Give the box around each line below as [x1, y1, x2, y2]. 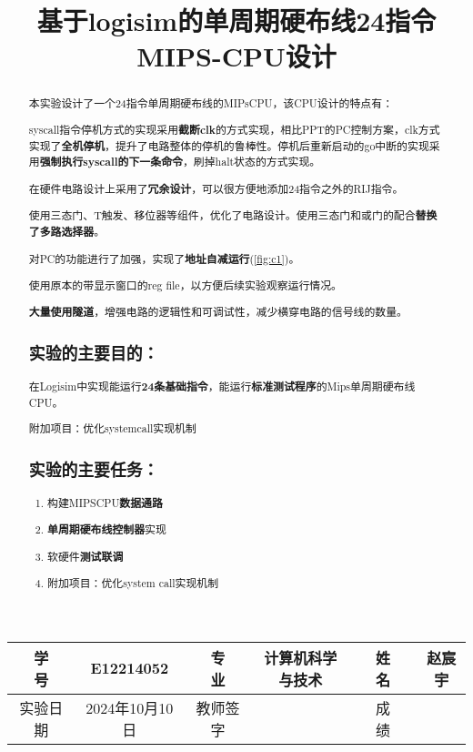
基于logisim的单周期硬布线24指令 [36, 2, 437, 39]
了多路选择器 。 [28, 223, 106, 239]
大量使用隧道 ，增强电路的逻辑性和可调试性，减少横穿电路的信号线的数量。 [28, 303, 408, 320]
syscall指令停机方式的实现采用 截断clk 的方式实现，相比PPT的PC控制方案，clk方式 [28, 121, 440, 137]
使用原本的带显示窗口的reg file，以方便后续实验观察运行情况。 [28, 278, 342, 293]
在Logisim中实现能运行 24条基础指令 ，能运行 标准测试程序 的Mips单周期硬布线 [28, 379, 416, 395]
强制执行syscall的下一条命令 [39, 154, 183, 170]
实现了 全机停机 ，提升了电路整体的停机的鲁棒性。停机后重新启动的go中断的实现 [28, 137, 429, 154]
